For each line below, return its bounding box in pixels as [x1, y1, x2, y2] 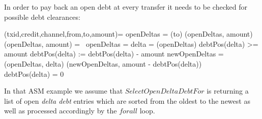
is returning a [207, 85, 249, 96]
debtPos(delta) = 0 [4, 68, 64, 79]
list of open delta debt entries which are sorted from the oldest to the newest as [4, 95, 250, 106]
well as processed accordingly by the [4, 105, 117, 116]
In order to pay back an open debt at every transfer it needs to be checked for [4, 2, 247, 12]
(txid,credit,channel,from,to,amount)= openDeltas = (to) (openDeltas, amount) [4, 28, 253, 39]
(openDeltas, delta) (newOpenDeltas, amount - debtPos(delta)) [4, 58, 202, 69]
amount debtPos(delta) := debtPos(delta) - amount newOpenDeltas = [4, 48, 224, 59]
